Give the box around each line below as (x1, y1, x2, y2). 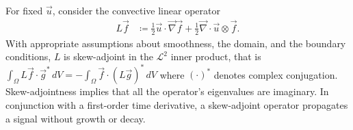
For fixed (5, 3, 43, 17)
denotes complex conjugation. (213, 67, 338, 81)
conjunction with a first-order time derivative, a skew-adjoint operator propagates (5, 97, 348, 112)
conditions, (5, 49, 51, 64)
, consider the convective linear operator (52, 3, 220, 17)
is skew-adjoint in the (64, 49, 153, 64)
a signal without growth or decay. (5, 111, 146, 125)
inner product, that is (170, 49, 261, 64)
